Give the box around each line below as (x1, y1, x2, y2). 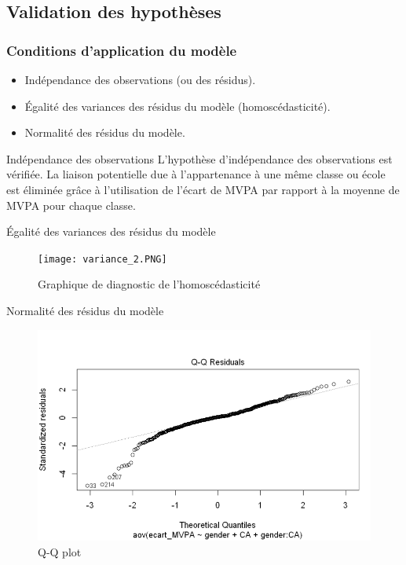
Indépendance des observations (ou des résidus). (24, 72, 256, 87)
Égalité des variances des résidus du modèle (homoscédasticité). (24, 97, 331, 114)
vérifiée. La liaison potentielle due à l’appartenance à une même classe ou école (6, 166, 386, 182)
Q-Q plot (38, 543, 82, 559)
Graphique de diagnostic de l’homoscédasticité (38, 276, 261, 292)
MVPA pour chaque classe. (6, 196, 136, 213)
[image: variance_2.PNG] (38, 253, 167, 265)
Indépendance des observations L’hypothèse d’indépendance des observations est (6, 150, 393, 167)
